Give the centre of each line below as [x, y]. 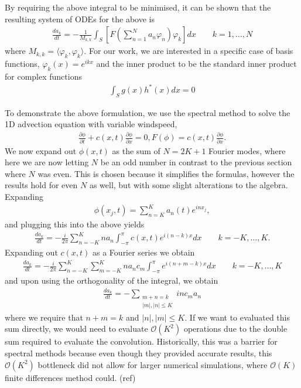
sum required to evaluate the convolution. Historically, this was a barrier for [141, 341]
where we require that [44, 317]
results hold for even [41, 185]
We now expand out [41, 150]
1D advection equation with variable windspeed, [91, 124]
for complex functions [43, 76]
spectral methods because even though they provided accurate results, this [138, 353]
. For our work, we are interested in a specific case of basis [189, 51]
